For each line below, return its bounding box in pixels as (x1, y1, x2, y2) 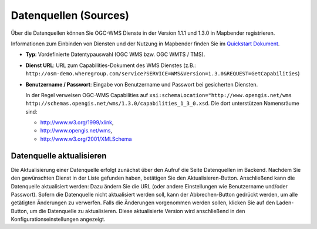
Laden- (276, 199, 294, 206)
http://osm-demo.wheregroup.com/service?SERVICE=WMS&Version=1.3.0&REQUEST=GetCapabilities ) (25, 70, 300, 77)
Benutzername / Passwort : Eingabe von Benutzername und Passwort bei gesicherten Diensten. (25, 81, 258, 88)
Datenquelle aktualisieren (11, 151, 107, 161)
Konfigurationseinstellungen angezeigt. (11, 215, 106, 223)
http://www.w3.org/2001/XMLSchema (40, 135, 132, 142)
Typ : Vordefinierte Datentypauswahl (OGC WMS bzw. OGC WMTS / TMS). (25, 51, 205, 58)
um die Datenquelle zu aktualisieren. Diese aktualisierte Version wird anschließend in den (29, 207, 245, 214)
